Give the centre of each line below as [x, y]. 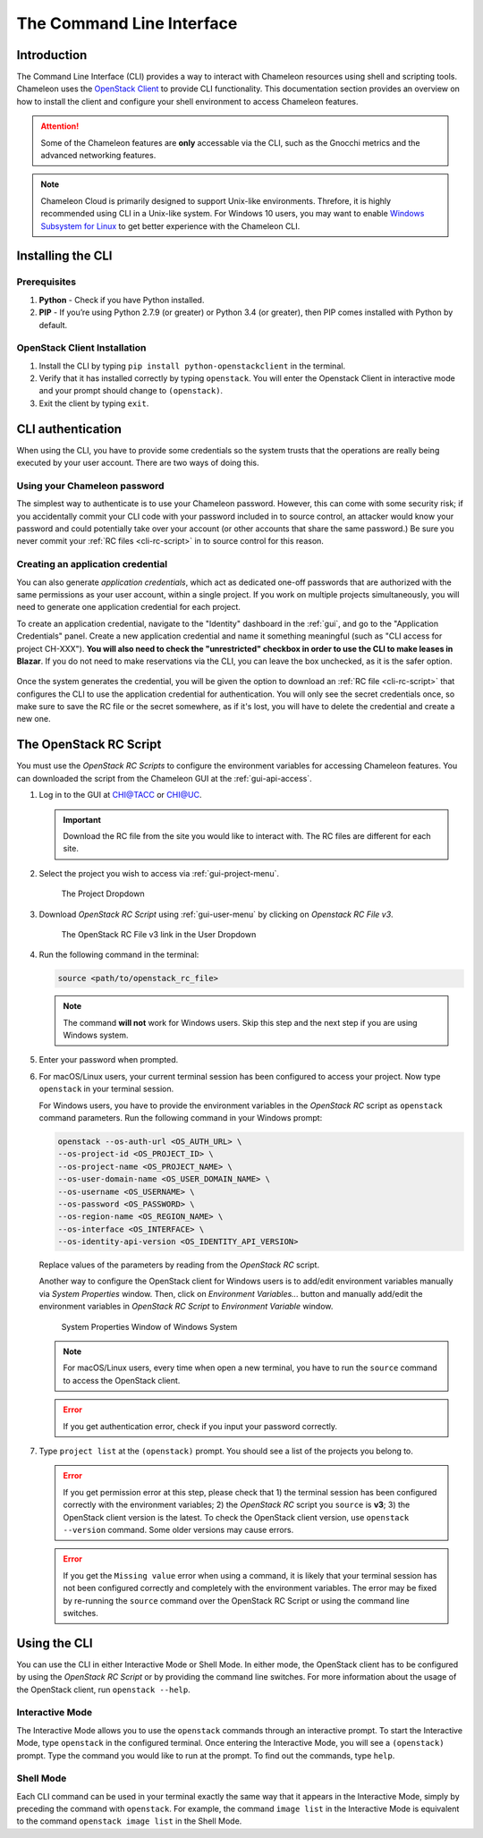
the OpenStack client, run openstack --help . [104, 1690]
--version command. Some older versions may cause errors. [178, 1529]
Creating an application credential [92, 564]
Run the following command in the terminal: [119, 955]
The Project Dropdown [103, 894]
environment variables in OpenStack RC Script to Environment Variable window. [186, 1307]
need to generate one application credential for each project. [129, 607]
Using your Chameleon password [90, 486]
